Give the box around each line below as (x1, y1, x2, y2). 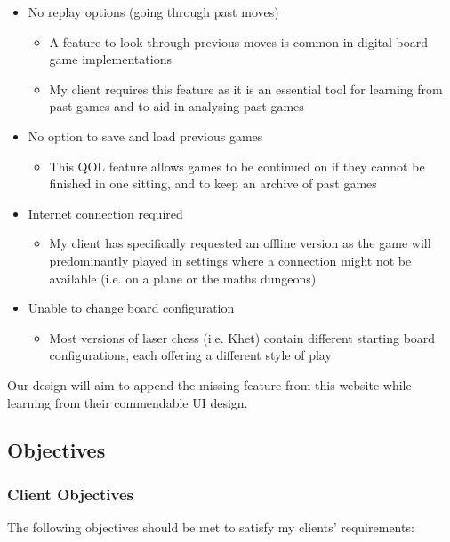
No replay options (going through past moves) (28, 3, 279, 20)
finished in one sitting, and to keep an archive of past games (49, 174, 377, 193)
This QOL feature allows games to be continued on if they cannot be (49, 156, 425, 175)
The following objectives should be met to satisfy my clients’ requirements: (7, 518, 414, 537)
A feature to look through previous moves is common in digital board (49, 32, 429, 51)
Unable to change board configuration (28, 299, 235, 317)
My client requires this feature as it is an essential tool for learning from (49, 79, 443, 98)
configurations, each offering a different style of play (49, 346, 332, 364)
